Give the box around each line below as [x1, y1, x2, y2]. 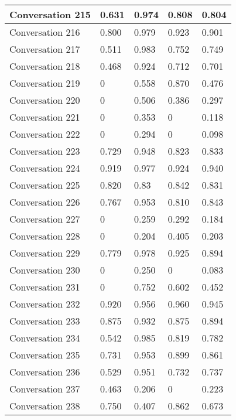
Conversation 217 [9, 42, 80, 56]
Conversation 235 [9, 348, 80, 361]
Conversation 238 [9, 399, 80, 412]
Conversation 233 [9, 314, 80, 327]
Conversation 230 [9, 263, 80, 276]
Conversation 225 [9, 178, 80, 192]
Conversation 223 [9, 144, 80, 158]
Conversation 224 [9, 161, 80, 175]
